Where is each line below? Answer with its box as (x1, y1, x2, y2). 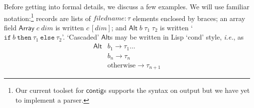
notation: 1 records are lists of (4, 11, 91, 23)
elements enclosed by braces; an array (132, 13, 245, 23)
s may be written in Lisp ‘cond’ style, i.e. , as (110, 32, 244, 42)
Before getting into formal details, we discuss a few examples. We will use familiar (4, 1, 250, 11)
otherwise (107, 62, 136, 69)
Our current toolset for (15, 85, 84, 95)
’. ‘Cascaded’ (62, 32, 99, 42)
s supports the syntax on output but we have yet (104, 85, 250, 95)
